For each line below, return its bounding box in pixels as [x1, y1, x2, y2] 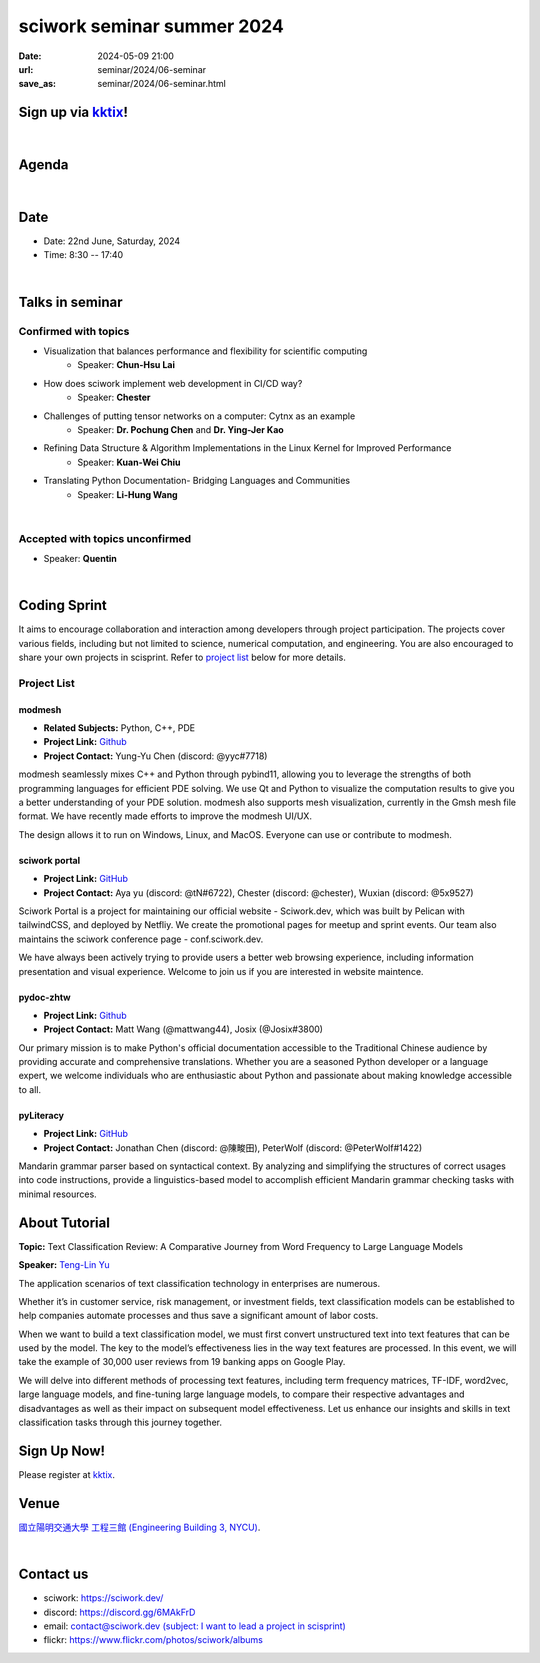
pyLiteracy [18, 1109, 65, 1121]
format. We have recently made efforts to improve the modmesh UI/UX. [18, 810, 312, 822]
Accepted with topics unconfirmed [18, 531, 192, 545]
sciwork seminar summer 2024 [18, 15, 284, 37]
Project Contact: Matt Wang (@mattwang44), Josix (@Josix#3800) [43, 1023, 324, 1035]
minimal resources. [18, 1188, 97, 1200]
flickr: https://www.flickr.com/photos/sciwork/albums [43, 1634, 264, 1646]
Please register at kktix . [18, 1468, 115, 1480]
